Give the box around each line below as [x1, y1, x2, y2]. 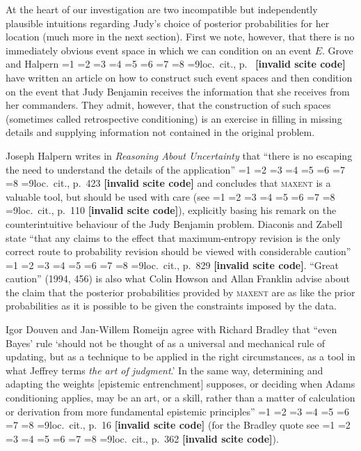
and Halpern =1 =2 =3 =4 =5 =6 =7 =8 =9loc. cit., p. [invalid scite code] [6, 56, 346, 71]
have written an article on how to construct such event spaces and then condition [6, 70, 353, 84]
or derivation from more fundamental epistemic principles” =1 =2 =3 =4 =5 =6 [6, 404, 349, 418]
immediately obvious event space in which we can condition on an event [6, 43, 312, 57]
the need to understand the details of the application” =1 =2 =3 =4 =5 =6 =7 [6, 162, 345, 176]
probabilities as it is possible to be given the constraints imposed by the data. [6, 298, 337, 313]
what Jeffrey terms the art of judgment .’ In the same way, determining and [6, 362, 323, 377]
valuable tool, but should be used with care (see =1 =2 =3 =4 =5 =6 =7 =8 [6, 189, 335, 204]
